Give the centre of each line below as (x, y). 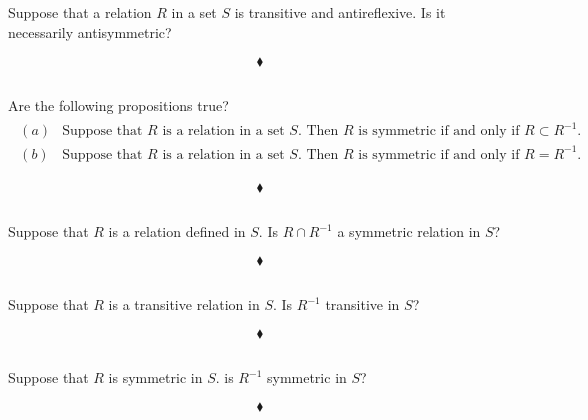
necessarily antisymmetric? (90, 31)
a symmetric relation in (409, 231)
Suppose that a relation (80, 12)
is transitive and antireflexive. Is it (340, 12)
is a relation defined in (177, 231)
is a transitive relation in (184, 304)
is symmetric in (155, 377)
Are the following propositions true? (118, 104)
